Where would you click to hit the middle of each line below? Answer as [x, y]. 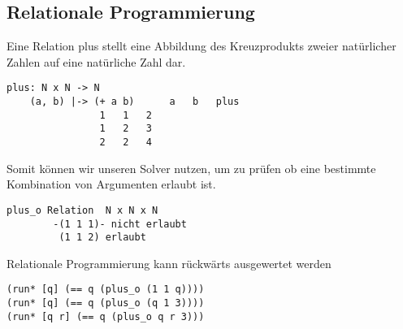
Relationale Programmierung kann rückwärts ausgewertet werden [169, 263]
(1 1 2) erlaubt [102, 238]
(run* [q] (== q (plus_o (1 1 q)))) [106, 290]
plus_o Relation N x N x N [82, 210]
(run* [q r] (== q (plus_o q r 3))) [106, 316]
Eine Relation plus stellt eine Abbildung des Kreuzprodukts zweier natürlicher [201, 46]
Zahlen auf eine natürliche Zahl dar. [96, 61]
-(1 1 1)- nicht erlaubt [120, 224]
